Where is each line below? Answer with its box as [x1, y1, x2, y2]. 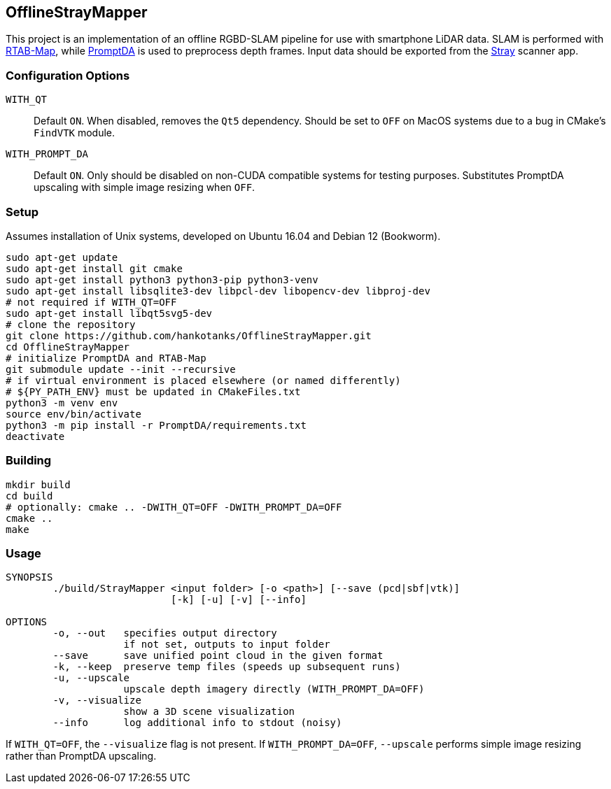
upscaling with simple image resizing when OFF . [34, 181, 255, 194]
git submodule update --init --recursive [6, 363, 236, 375]
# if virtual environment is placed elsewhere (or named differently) [6, 374, 401, 386]
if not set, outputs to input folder [123, 639, 330, 651]
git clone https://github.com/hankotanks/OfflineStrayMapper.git [6, 329, 372, 341]
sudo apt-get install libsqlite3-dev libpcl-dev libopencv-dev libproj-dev [6, 285, 430, 297]
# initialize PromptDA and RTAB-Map [6, 352, 206, 364]
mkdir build [6, 478, 71, 490]
